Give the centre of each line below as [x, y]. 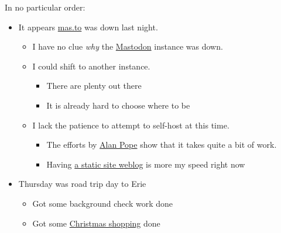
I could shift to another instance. [91, 66]
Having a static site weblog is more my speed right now [146, 164]
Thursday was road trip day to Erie [82, 184]
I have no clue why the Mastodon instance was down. [128, 46]
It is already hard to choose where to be [118, 105]
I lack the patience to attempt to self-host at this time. [131, 125]
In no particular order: [45, 7]
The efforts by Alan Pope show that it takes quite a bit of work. [162, 145]
